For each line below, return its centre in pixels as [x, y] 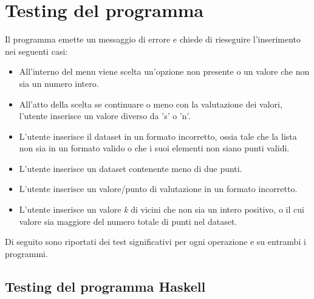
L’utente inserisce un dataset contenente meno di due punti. [131, 168]
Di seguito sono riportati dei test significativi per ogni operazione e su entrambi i [155, 242]
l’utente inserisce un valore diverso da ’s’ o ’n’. [105, 116]
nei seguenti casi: [36, 51]
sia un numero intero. [59, 83]
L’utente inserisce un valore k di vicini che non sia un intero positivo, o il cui [162, 209]
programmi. [26, 253]
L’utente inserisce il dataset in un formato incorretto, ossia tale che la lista [158, 136]
